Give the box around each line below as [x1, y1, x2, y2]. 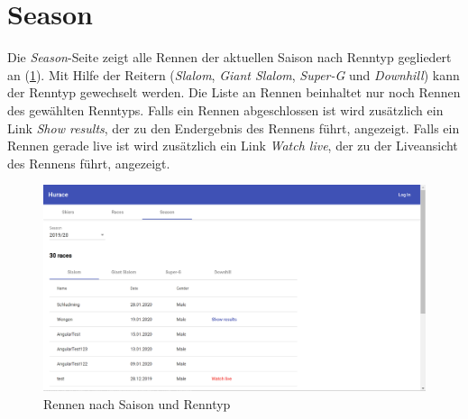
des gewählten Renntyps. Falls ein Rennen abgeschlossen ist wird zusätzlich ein [7, 100, 444, 119]
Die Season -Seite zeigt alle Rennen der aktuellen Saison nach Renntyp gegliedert [7, 48, 452, 67]
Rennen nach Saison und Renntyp [43, 394, 231, 413]
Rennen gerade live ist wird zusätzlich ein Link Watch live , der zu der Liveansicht [7, 136, 458, 155]
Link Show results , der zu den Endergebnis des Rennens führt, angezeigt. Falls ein [7, 118, 460, 137]
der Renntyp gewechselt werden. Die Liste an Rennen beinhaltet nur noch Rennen [7, 83, 461, 102]
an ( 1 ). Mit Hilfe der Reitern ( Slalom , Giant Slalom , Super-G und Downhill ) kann [7, 65, 460, 84]
